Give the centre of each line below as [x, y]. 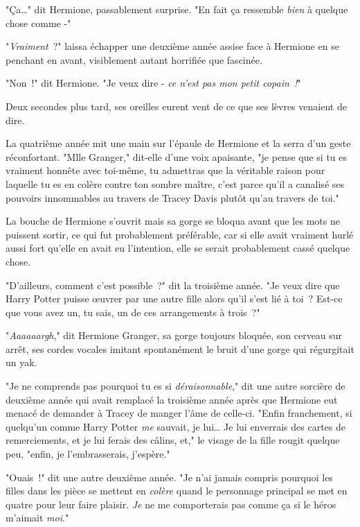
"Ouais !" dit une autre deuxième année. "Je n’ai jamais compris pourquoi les [169, 477]
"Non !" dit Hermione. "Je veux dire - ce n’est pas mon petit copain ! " [153, 83]
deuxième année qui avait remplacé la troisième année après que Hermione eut [172, 399]
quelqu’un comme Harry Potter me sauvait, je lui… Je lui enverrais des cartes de [175, 426]
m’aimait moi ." [37, 518]
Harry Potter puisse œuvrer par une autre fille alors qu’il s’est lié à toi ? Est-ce [174, 299]
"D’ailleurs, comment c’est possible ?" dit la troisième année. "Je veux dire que [173, 285]
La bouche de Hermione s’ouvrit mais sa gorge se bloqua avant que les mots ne [173, 221]
